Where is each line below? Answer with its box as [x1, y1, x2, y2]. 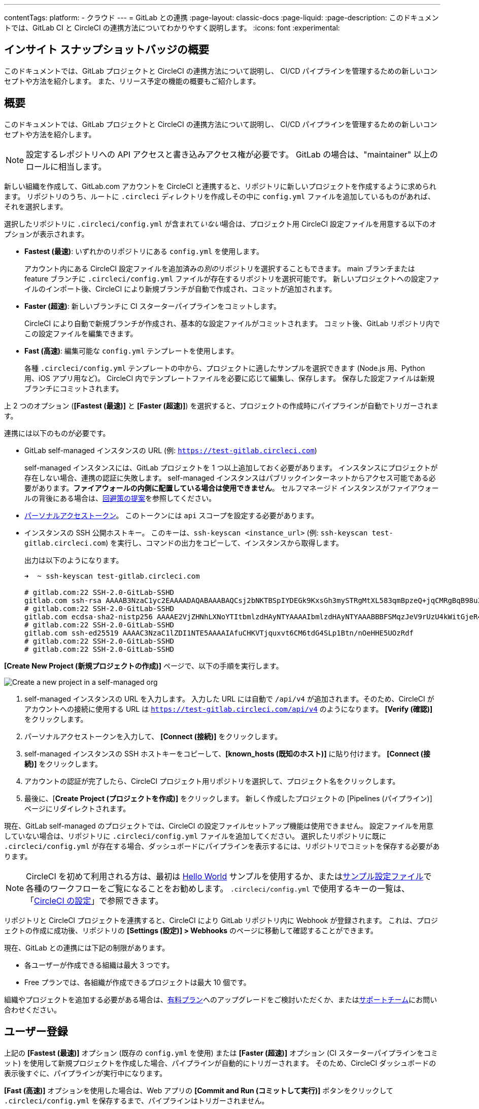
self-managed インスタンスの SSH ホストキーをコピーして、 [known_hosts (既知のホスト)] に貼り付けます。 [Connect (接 [24, 749, 431, 758]
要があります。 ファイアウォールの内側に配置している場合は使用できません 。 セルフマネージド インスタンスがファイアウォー [24, 483, 439, 492]
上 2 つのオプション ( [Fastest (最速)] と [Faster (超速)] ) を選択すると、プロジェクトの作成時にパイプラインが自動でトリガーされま [4, 401, 438, 410]
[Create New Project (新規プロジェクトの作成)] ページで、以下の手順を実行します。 [4, 661, 283, 670]
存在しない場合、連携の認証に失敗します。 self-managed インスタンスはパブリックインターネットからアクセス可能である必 [24, 473, 436, 482]
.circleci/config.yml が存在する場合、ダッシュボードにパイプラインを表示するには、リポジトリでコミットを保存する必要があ [4, 841, 440, 850]
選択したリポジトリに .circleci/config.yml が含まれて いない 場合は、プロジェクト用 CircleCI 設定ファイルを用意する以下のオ [4, 219, 437, 228]
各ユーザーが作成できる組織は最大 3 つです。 [24, 960, 174, 969]
